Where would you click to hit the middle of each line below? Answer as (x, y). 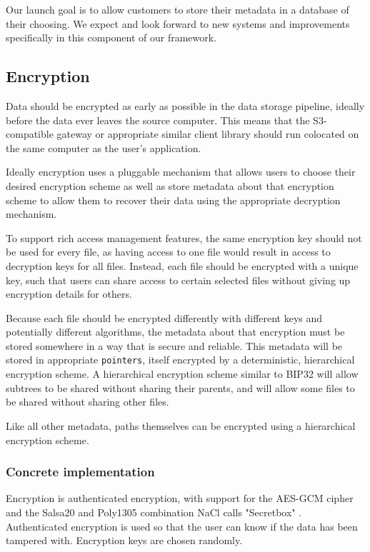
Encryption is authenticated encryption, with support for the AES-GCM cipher (180, 498)
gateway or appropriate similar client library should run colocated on (208, 134)
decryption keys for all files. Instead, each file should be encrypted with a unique (182, 265)
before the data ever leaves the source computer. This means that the (158, 120)
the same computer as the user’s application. (104, 147)
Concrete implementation (80, 472)
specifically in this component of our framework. (111, 37)
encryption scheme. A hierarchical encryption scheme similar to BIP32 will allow (182, 374)
